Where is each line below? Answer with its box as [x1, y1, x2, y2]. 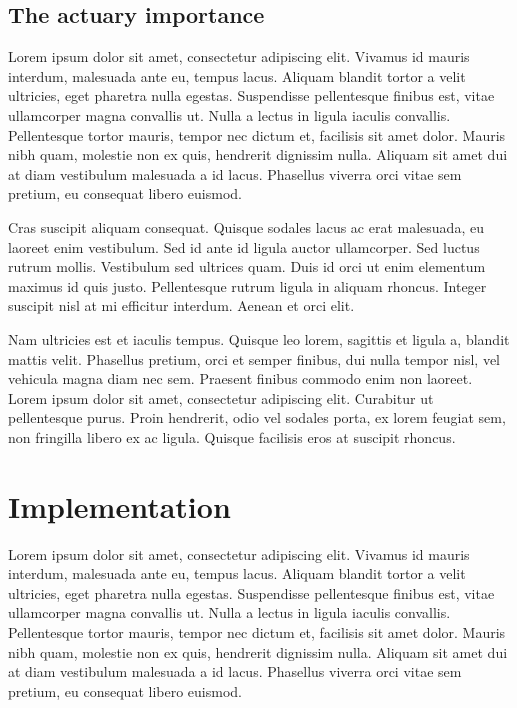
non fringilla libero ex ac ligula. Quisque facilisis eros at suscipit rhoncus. [8, 426, 456, 447]
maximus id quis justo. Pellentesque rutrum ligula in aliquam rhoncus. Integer [8, 275, 487, 296]
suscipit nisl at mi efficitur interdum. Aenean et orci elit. [8, 295, 355, 316]
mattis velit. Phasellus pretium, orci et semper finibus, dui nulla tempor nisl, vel [8, 348, 501, 369]
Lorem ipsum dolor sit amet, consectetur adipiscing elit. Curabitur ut [8, 387, 434, 408]
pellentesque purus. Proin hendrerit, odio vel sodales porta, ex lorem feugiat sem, [8, 407, 506, 428]
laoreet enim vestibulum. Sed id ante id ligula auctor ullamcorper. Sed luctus [8, 236, 480, 257]
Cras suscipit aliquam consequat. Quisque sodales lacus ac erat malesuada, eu [8, 216, 484, 237]
